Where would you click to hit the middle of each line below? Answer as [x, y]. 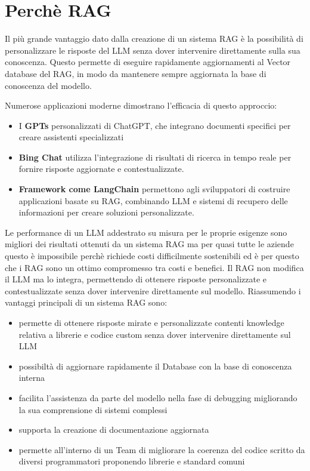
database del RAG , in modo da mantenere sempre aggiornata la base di [136, 73]
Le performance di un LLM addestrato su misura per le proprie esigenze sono [146, 232]
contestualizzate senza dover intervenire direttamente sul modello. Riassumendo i [153, 290]
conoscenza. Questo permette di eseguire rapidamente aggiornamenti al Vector [148, 62]
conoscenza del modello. [48, 85]
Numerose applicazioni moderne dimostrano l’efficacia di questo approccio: [141, 105]
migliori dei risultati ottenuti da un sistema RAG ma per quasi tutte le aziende [149, 244]
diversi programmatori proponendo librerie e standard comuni [132, 461]
